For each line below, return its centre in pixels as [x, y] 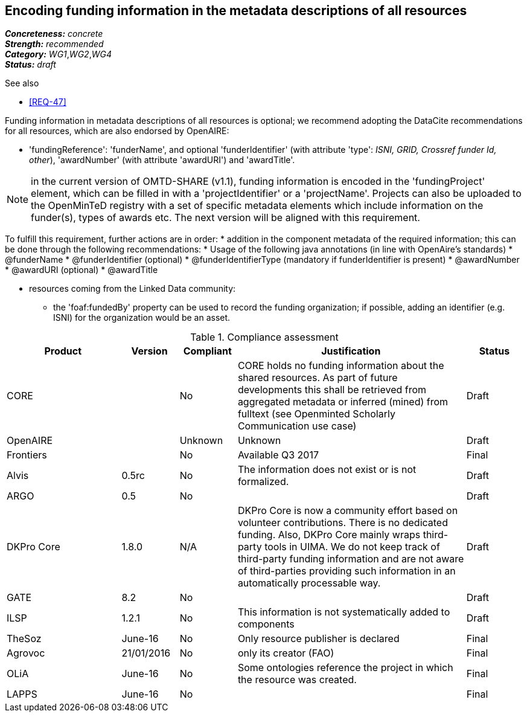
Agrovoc [26, 653]
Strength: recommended [54, 44]
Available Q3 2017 [278, 455]
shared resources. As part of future [318, 378]
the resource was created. [297, 680]
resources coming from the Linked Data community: [133, 289]
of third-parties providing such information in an [347, 571]
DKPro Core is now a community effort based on [348, 511]
